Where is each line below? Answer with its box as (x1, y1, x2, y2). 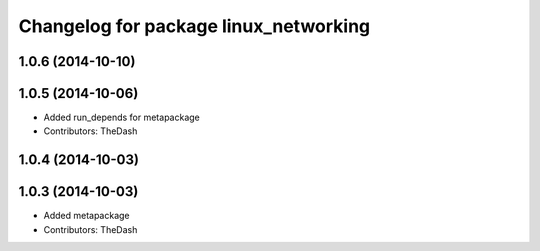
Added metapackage (43, 210, 130, 222)
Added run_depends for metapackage (43, 111, 200, 124)
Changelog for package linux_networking (18, 15, 371, 37)
